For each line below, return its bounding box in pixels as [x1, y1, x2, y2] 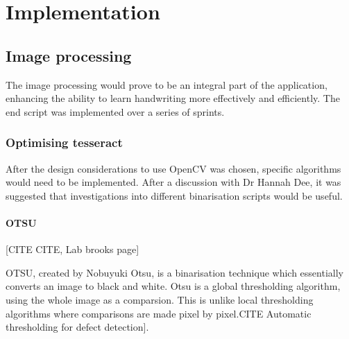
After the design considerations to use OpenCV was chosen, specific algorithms [6, 161, 341, 175]
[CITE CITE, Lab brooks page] [6, 242, 139, 257]
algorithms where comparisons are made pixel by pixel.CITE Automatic [6, 306, 312, 320]
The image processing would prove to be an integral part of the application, [6, 77, 327, 92]
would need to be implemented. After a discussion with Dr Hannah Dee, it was [6, 175, 341, 189]
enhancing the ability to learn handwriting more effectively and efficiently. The [6, 91, 340, 105]
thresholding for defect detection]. [6, 320, 149, 334]
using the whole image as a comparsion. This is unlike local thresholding [6, 292, 314, 306]
